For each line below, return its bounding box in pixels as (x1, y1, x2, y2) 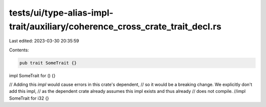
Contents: (9, 47, 29, 53)
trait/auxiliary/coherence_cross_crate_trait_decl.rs (9, 21, 222, 32)
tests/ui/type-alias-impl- (9, 7, 113, 18)
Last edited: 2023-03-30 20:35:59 (9, 38, 79, 44)
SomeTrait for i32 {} (9, 95, 49, 101)
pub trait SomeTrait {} (19, 60, 77, 65)
